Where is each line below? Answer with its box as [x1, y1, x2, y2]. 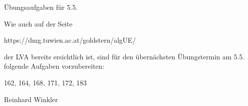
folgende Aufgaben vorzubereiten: [4, 61, 104, 71]
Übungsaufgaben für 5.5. [4, 2, 78, 12]
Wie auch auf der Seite [4, 18, 73, 28]
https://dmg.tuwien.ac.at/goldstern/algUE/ [4, 35, 136, 45]
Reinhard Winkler [4, 94, 58, 104]
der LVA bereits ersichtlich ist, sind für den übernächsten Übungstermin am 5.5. [4, 51, 245, 61]
